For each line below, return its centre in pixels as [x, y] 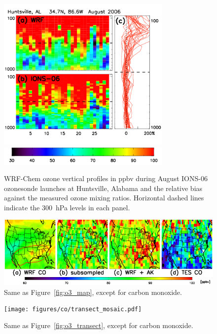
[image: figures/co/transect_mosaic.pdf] [73, 310]
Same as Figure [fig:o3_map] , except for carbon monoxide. [93, 292]
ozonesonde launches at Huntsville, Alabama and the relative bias [103, 188]
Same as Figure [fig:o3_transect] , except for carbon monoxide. [99, 325]
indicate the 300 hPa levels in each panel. [67, 207]
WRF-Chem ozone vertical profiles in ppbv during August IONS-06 [106, 178]
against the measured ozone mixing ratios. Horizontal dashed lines [104, 198]
